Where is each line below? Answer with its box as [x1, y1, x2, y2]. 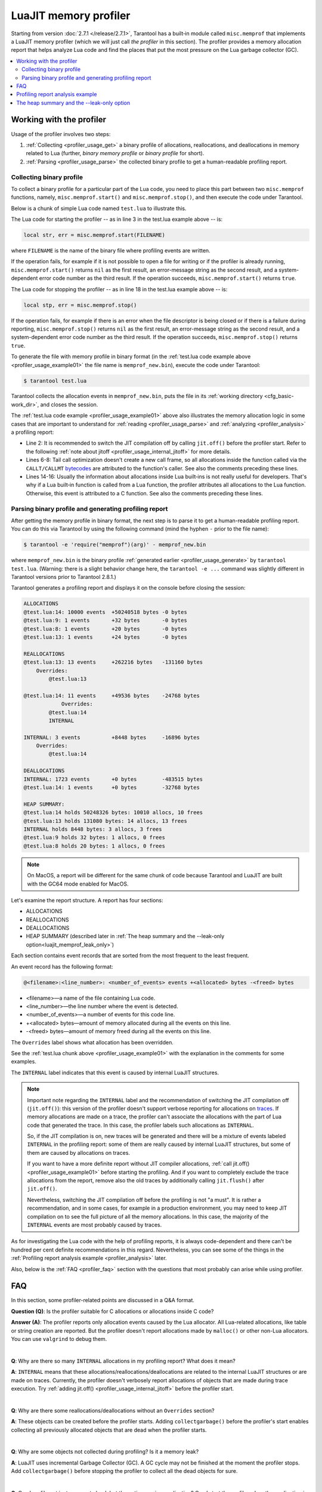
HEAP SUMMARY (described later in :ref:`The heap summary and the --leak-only [26, 933, 225, 940]
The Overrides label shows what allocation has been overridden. [11, 1038, 174, 1046]
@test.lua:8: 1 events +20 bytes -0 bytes [23, 625, 187, 632]
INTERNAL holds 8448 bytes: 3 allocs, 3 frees [23, 825, 162, 833]
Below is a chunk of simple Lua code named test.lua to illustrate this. [11, 205, 187, 212]
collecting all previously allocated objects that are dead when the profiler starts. [11, 1426, 207, 1434]
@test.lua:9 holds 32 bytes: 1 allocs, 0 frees [23, 834, 165, 841]
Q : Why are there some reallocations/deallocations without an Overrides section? [11, 1407, 215, 1414]
